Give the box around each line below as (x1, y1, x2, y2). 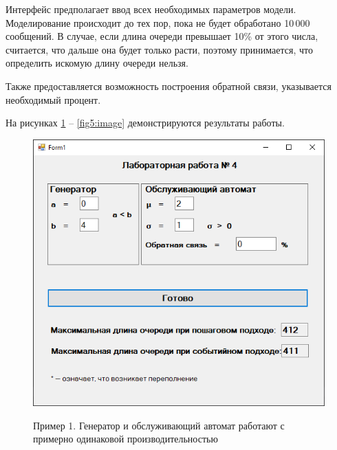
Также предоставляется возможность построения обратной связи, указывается (6, 78, 331, 93)
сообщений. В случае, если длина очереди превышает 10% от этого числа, (6, 29, 318, 43)
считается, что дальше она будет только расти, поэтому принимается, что (6, 42, 313, 56)
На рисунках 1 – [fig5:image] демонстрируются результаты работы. (6, 115, 285, 130)
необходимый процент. (6, 92, 101, 106)
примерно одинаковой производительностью (33, 431, 218, 446)
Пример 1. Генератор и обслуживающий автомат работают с (33, 418, 285, 432)
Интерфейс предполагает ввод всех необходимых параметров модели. (6, 2, 296, 16)
